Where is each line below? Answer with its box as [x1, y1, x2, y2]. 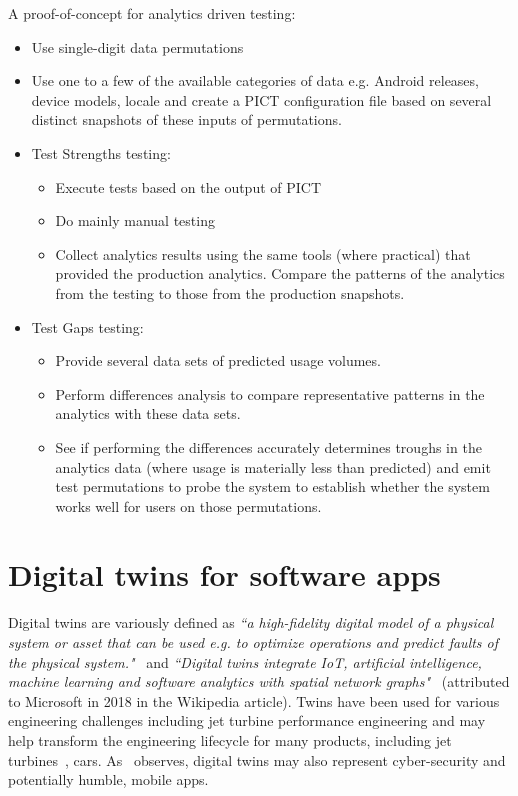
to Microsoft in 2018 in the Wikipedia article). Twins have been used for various [8, 690, 500, 711]
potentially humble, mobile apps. [8, 769, 209, 790]
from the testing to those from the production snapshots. [55, 282, 405, 303]
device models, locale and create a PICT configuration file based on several [31, 89, 492, 110]
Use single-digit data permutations [31, 36, 244, 57]
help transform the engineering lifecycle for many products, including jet [8, 729, 452, 750]
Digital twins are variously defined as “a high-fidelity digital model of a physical [8, 612, 494, 633]
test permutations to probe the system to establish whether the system [55, 476, 490, 497]
